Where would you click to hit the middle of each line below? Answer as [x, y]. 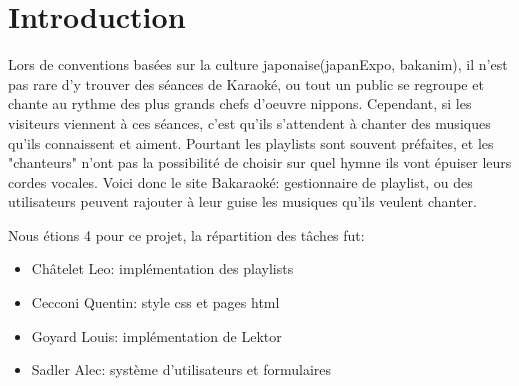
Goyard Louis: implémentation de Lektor [156, 335]
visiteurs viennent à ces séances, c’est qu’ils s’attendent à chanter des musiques [249, 122]
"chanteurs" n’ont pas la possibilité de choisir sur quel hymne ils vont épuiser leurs [260, 162]
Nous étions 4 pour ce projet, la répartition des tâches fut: [186, 234]
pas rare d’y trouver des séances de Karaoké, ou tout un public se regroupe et [246, 83]
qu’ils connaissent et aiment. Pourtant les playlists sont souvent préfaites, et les [251, 142]
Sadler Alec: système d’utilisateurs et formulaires [181, 369]
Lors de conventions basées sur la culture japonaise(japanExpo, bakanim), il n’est [258, 64]
